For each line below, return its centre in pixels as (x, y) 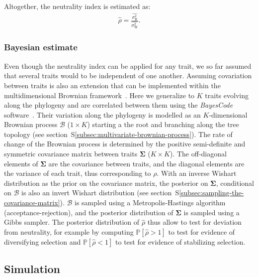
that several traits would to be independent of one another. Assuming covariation (128, 75)
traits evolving (227, 95)
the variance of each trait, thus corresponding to (78, 173)
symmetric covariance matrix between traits (71, 154)
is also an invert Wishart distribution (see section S (100, 193)
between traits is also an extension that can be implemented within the (112, 85)
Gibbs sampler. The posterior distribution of (72, 222)
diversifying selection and (43, 241)
